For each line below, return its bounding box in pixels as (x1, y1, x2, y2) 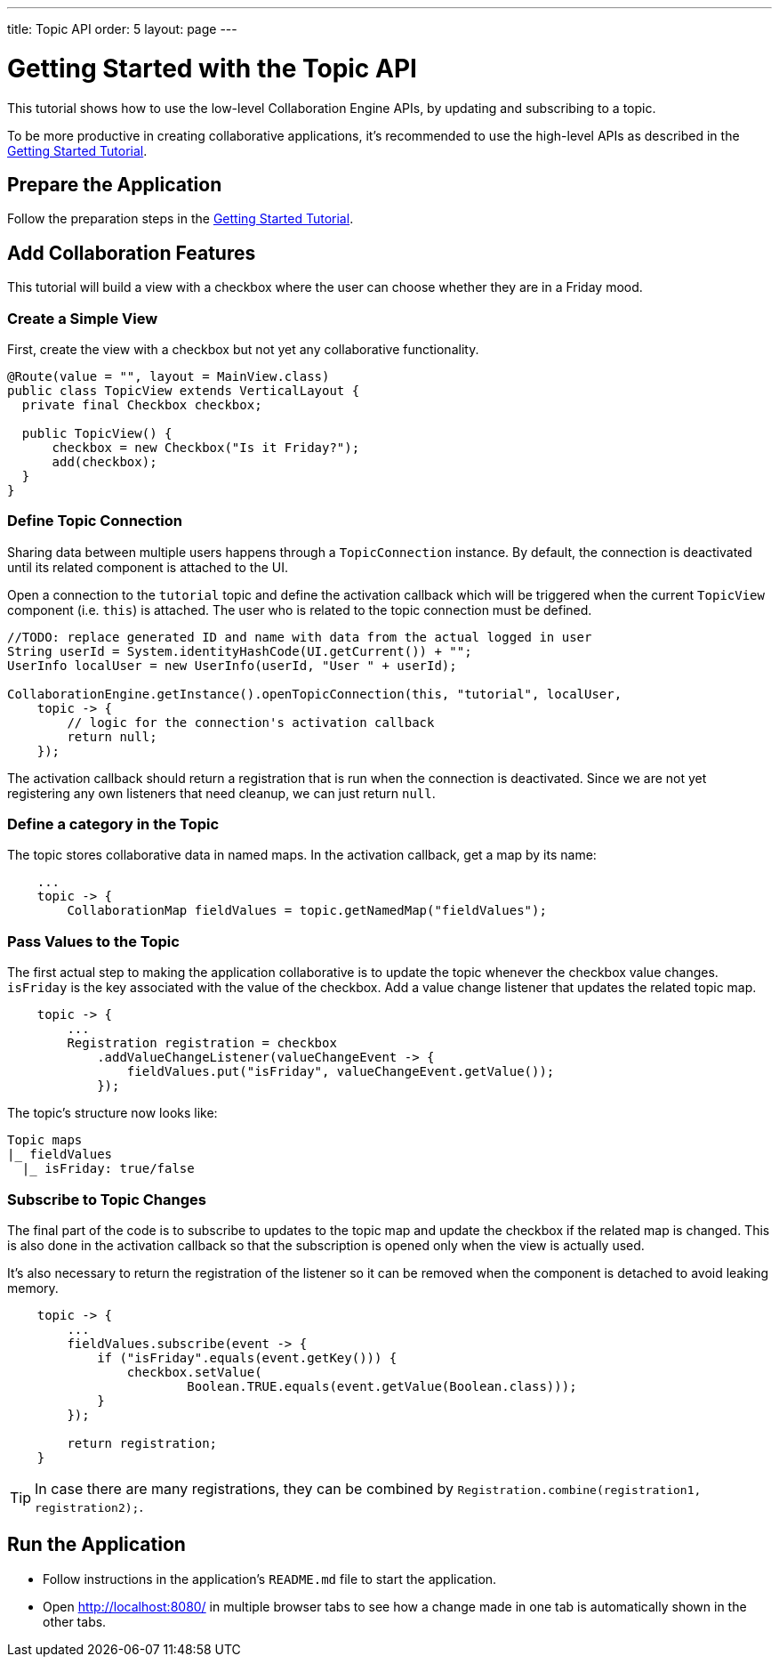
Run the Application (7, 1533, 186, 1556)
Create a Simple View (7, 309, 158, 327)
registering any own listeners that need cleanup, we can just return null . (7, 785, 436, 801)
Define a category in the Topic (7, 815, 220, 834)
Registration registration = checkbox (67, 1036, 337, 1051)
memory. (7, 1280, 59, 1296)
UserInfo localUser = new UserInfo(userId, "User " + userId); (7, 658, 457, 673)
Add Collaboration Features (7, 241, 256, 264)
